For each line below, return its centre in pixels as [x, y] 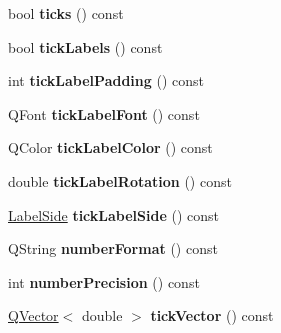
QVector [33, 315]
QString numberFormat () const [113, 248]
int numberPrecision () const [104, 281]
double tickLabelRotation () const [120, 180]
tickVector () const [212, 315]
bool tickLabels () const [85, 46]
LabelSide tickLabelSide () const [113, 214]
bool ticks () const [66, 13]
